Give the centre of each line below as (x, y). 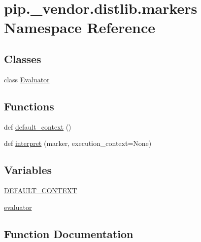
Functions (29, 106)
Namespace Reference (80, 27)
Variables (28, 170)
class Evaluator (27, 79)
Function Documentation (69, 233)
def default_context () (38, 126)
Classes (23, 58)
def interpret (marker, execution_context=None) (78, 143)
